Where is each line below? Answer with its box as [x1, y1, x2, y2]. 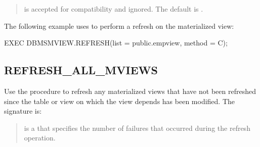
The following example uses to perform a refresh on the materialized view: [4, 20, 234, 31]
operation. [24, 132, 56, 143]
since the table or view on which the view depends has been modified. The [4, 95, 235, 106]
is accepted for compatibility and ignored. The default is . [24, 4, 203, 14]
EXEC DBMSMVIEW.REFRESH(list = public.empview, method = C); [4, 37, 228, 48]
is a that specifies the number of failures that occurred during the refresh [24, 122, 250, 133]
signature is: [4, 106, 42, 116]
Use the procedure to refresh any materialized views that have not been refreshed [4, 85, 256, 96]
